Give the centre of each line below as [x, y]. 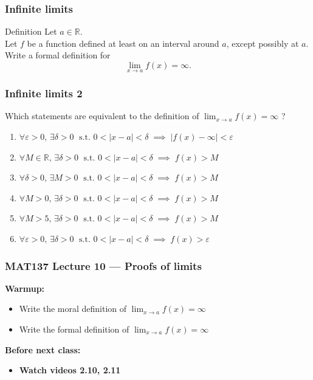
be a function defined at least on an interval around [123, 43]
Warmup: [25, 288]
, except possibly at [263, 43]
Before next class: [43, 349]
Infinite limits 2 [44, 93]
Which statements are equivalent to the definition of [102, 116]
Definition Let [31, 31]
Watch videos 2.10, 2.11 [70, 370]
